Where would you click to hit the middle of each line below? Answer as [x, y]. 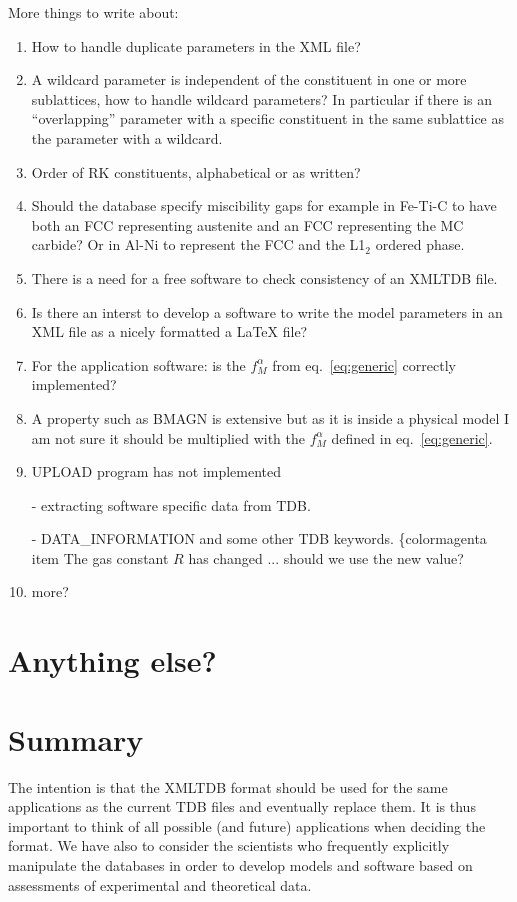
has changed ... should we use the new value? [326, 557]
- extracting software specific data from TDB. [171, 504]
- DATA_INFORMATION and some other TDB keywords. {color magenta [259, 538]
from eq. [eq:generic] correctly [364, 364]
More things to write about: [93, 12]
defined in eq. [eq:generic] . [412, 437]
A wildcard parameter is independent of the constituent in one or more [249, 79]
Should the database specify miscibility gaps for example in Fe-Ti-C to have [264, 205]
